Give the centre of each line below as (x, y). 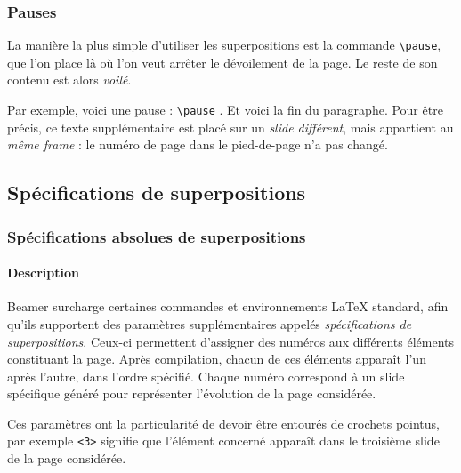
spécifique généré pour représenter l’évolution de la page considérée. (192, 393)
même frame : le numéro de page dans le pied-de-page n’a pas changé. (198, 144)
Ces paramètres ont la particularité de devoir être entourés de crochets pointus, (223, 423)
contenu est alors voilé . (69, 80)
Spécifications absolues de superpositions (157, 236)
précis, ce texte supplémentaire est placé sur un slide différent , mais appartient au (230, 127)
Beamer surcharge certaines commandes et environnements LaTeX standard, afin (228, 306)
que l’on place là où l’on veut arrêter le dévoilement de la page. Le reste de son (222, 62)
